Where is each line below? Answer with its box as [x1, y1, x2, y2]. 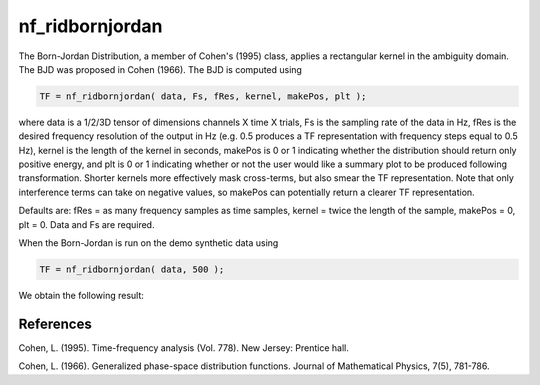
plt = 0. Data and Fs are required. [18, 218, 155, 230]
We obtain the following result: [18, 290, 145, 301]
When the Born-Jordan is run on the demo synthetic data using [18, 237, 279, 249]
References [18, 315, 92, 332]
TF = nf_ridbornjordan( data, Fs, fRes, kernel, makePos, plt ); [39, 90, 367, 102]
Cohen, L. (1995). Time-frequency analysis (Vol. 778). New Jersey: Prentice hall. [18, 341, 349, 354]
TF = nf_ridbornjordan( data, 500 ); [39, 264, 225, 275]
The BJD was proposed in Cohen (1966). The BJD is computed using [18, 63, 302, 75]
